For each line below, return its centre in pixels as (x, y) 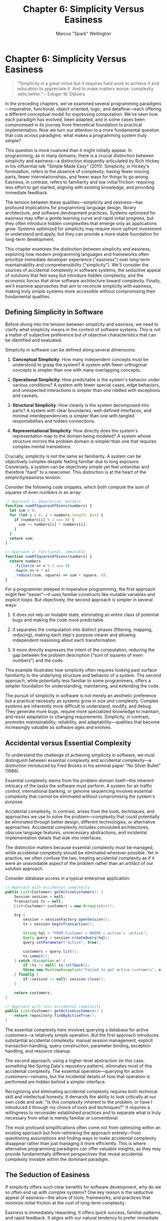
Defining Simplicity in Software (54, 312)
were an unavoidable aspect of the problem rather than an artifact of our (79, 863)
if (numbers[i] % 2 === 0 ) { (44, 520)
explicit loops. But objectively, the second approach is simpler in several (79, 600)
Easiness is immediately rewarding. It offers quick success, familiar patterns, (83, 1212)
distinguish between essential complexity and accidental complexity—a (78, 760)
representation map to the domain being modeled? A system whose (82, 436)
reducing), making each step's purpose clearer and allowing (74, 635)
